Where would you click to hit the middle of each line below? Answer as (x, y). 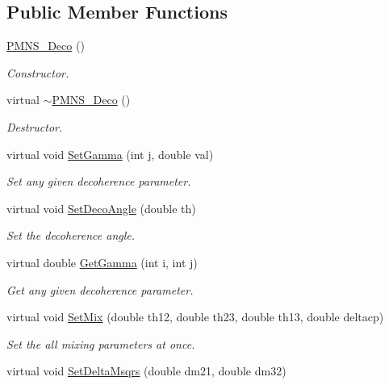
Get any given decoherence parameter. (100, 289)
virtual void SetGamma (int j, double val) (110, 154)
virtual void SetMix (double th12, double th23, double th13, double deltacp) (195, 317)
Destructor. (35, 126)
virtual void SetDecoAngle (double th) (101, 208)
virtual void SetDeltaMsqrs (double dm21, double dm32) (146, 371)
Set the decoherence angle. (71, 235)
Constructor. (38, 72)
